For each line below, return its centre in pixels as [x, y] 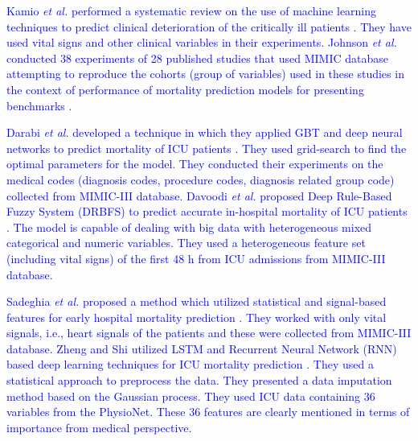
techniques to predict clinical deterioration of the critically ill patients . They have [209, 26]
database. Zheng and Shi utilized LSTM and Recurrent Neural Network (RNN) [202, 348]
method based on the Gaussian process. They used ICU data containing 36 [191, 396]
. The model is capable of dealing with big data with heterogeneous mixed [189, 227]
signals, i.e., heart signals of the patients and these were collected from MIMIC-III [209, 333]
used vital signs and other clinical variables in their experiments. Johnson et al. [202, 42]
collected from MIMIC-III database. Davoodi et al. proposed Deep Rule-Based [199, 195]
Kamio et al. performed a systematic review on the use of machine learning [192, 10]
